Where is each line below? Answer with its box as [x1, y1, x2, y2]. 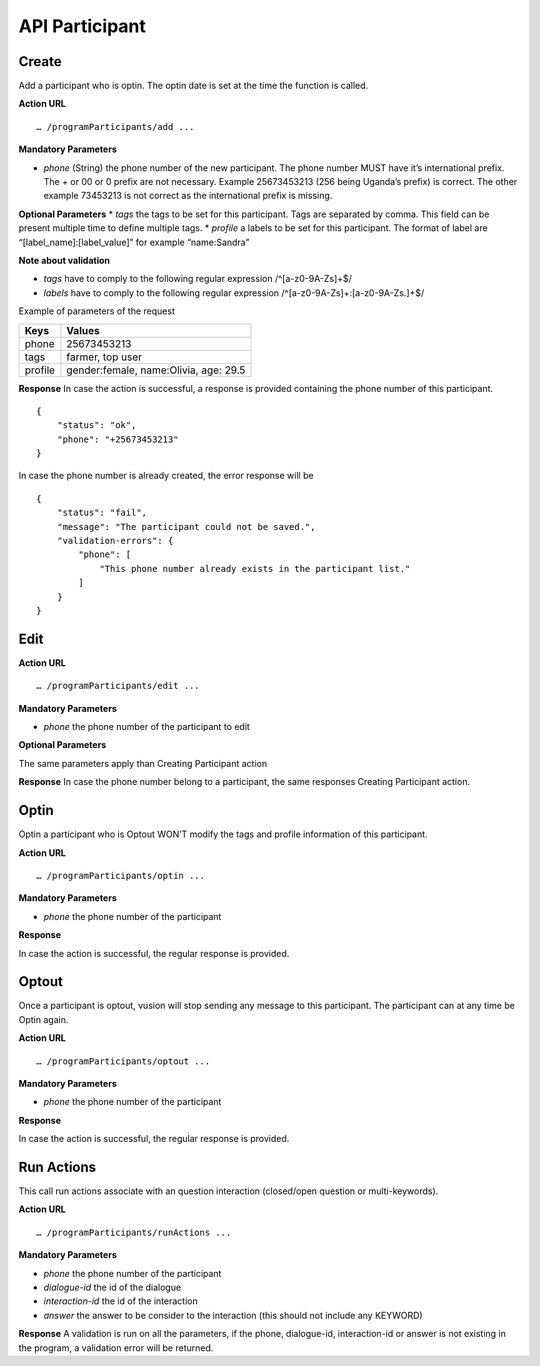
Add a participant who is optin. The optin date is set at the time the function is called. [18, 80, 369, 92]
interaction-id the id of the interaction [43, 1295, 199, 1307]
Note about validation [18, 254, 110, 266]
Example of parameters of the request [18, 305, 175, 317]
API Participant [18, 15, 147, 37]
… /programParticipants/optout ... [36, 1055, 211, 1067]
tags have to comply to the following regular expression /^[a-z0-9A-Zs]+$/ [43, 273, 352, 285]
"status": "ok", [56, 420, 137, 431]
